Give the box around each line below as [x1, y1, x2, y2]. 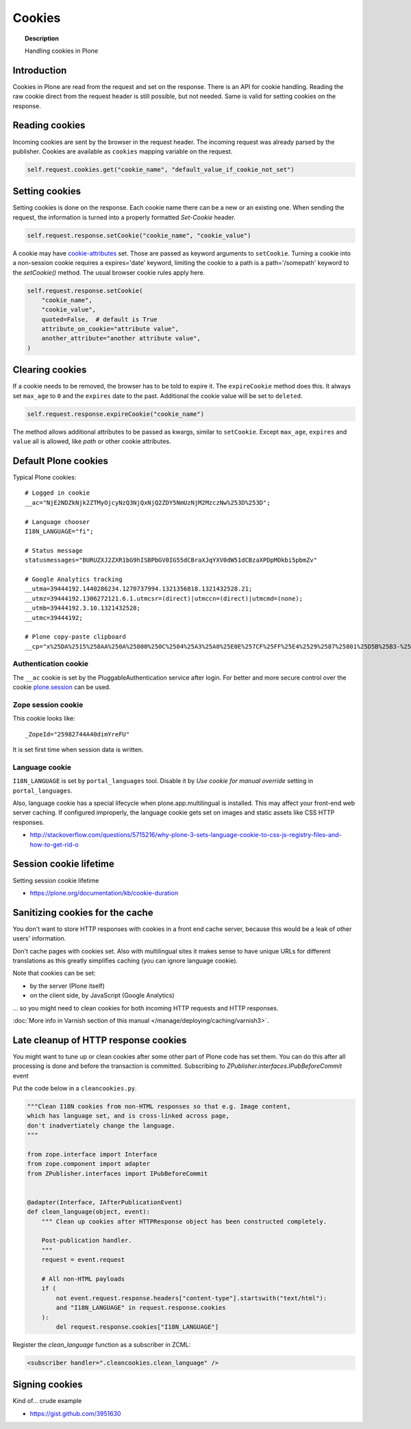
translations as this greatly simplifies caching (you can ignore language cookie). [12, 956, 238, 965]
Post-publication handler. [41, 1237, 133, 1245]
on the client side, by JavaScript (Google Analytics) [29, 991, 175, 999]
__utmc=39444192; [25, 614, 83, 621]
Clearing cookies [12, 364, 87, 376]
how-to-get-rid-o [29, 840, 79, 849]
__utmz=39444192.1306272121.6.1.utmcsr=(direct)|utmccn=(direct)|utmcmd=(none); [25, 595, 303, 602]
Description [25, 34, 60, 42]
